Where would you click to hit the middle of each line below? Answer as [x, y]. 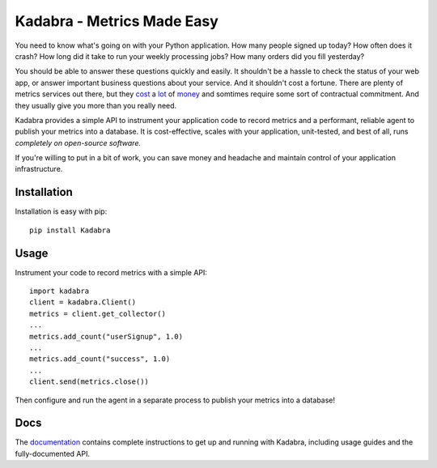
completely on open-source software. [78, 143]
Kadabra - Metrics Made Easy [117, 21]
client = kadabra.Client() [83, 302]
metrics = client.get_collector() [98, 313]
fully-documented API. [53, 453]
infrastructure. [39, 169]
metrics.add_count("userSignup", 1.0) [106, 336]
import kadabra [59, 291]
